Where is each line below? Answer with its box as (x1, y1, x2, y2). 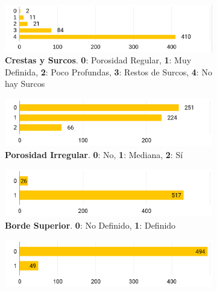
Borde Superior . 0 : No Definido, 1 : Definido (5, 218, 176, 231)
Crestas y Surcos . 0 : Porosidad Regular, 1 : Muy (5, 54, 192, 66)
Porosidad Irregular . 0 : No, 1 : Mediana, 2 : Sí (5, 148, 183, 160)
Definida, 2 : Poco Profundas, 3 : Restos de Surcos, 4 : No (5, 65, 212, 78)
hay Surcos (5, 77, 45, 90)
